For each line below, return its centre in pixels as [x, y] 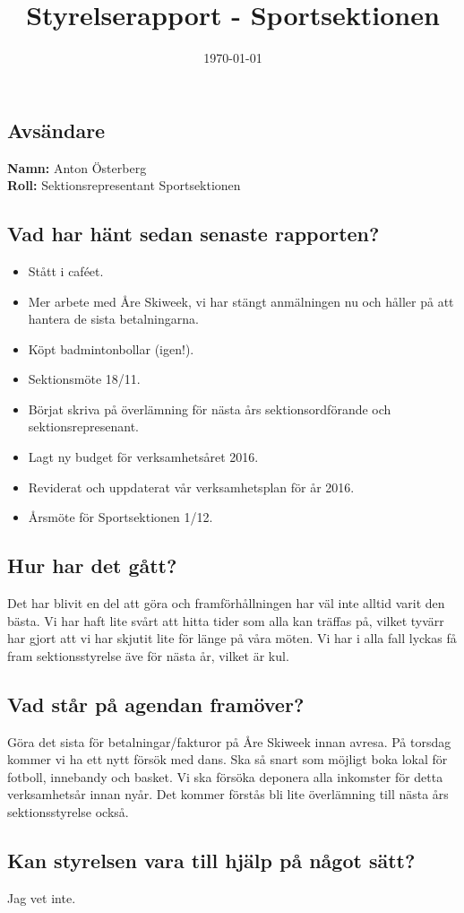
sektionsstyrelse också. [68, 812]
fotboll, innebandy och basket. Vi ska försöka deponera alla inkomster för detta [225, 776]
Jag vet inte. [42, 897]
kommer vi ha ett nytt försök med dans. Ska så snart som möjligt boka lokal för [228, 759]
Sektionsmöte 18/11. [84, 379]
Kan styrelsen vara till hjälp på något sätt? [211, 860]
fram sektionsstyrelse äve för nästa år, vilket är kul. [148, 655]
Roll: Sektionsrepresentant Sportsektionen [124, 185]
